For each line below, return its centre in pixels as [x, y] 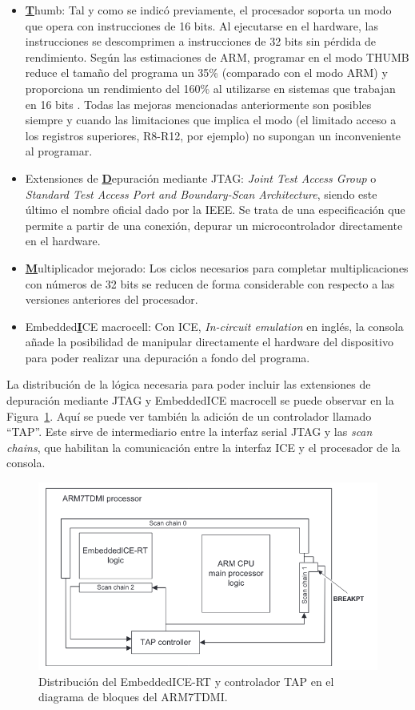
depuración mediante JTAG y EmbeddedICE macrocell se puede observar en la [200, 400]
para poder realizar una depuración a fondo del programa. [168, 357]
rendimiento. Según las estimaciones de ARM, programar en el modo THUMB [217, 56]
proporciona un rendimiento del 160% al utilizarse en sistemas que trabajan [210, 88]
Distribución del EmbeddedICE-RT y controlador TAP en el [186, 681]
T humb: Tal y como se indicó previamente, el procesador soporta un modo [208, 10]
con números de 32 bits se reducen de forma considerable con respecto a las [210, 283]
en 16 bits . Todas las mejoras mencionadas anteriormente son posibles [198, 104]
